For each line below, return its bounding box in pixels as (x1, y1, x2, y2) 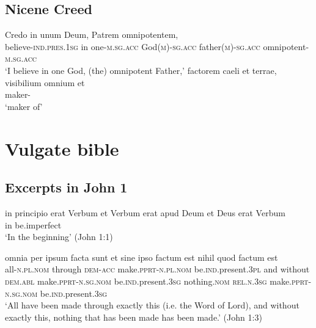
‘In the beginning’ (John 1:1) (5, 230, 113, 243)
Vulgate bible (5, 136, 119, 161)
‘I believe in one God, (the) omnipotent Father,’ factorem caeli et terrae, (5, 64, 277, 76)
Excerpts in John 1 (5, 178, 128, 197)
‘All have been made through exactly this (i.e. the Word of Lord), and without (5, 299, 299, 312)
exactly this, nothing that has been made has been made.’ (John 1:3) (5, 310, 262, 323)
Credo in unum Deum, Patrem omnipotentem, (5, 28, 178, 41)
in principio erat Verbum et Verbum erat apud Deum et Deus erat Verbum (5, 206, 285, 219)
